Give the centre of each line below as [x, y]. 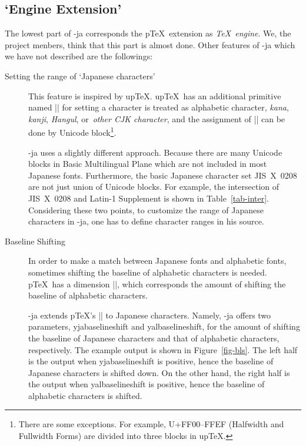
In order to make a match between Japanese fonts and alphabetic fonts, [157, 261]
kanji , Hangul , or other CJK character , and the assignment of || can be [157, 118]
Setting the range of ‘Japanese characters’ [80, 76]
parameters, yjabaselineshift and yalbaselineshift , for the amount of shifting [164, 326]
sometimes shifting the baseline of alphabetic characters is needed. [148, 272]
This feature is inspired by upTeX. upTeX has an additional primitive [155, 95]
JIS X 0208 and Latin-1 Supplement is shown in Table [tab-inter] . [149, 198]
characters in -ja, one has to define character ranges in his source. [146, 221]
